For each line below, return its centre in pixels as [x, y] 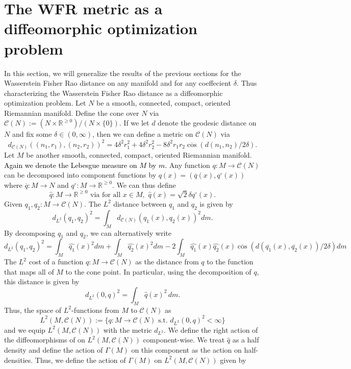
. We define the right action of [211, 329]
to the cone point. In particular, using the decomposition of [158, 271]
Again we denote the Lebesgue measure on [71, 165]
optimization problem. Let [45, 103]
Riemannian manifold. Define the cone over [72, 113]
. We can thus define [144, 184]
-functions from [95, 310]
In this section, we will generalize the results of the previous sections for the [123, 73]
